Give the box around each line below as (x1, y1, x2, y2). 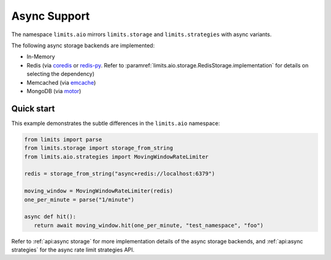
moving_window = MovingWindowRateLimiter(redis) (24, 188, 173, 194)
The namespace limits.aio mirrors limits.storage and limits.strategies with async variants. (11, 31, 272, 38)
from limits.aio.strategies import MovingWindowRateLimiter (24, 153, 209, 160)
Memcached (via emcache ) (26, 78, 96, 86)
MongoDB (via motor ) (26, 87, 82, 94)
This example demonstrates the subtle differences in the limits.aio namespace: (11, 120, 220, 127)
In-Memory (26, 53, 55, 61)
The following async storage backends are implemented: (11, 42, 155, 49)
